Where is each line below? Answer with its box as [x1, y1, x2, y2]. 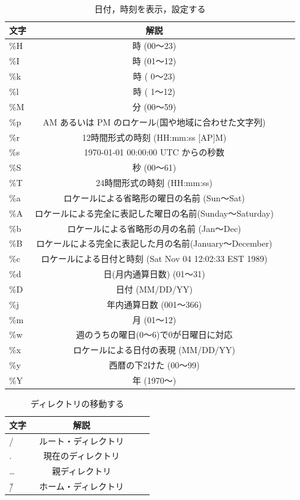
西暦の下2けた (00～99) [109, 359, 200, 371]
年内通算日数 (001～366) [106, 297, 202, 310]
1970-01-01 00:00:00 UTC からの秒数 [84, 146, 225, 159]
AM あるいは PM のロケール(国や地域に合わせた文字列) [43, 115, 266, 128]
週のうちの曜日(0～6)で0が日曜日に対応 [76, 328, 233, 341]
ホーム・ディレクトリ [39, 480, 124, 493]
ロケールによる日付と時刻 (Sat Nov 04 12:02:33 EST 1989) [41, 252, 268, 265]
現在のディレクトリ [43, 449, 120, 462]
